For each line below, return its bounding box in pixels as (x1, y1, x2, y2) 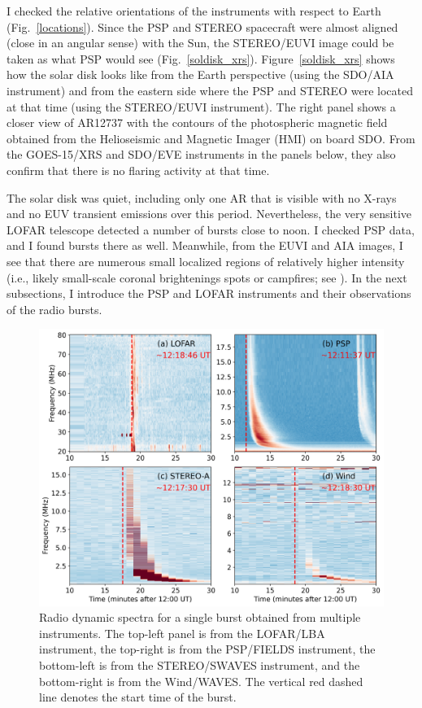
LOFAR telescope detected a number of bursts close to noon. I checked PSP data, (7, 221, 415, 238)
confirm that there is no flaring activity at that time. (7, 161, 270, 178)
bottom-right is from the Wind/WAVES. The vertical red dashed (39, 672, 363, 689)
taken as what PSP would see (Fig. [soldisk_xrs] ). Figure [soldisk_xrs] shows (7, 50, 395, 67)
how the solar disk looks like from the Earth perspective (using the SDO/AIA (7, 66, 394, 83)
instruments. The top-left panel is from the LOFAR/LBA (39, 624, 325, 641)
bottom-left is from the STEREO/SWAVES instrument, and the (39, 657, 360, 674)
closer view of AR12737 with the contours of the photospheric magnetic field (7, 114, 388, 131)
